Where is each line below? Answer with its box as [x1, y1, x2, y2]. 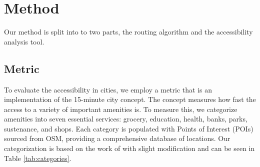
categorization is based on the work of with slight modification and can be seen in [4, 143, 255, 153]
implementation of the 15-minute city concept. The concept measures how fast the [4, 94, 256, 104]
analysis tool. [4, 36, 44, 46]
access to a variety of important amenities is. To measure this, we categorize [4, 103, 237, 114]
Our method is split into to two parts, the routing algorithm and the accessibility [4, 26, 253, 37]
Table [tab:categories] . [4, 152, 71, 163]
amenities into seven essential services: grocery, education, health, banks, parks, [4, 113, 247, 124]
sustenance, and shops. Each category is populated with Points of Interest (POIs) [4, 123, 253, 133]
